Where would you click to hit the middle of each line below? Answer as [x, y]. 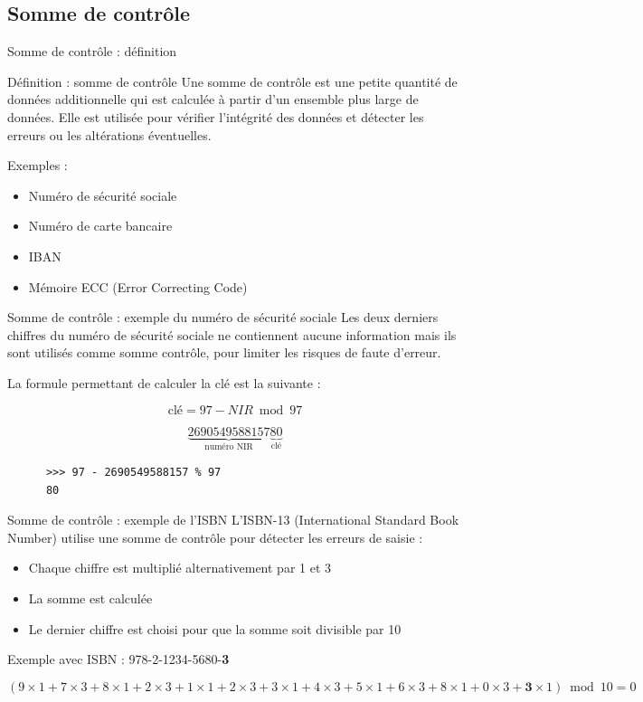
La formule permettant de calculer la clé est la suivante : [164, 382]
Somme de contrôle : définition [92, 51]
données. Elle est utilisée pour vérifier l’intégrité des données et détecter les [216, 116]
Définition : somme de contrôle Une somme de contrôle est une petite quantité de [232, 81]
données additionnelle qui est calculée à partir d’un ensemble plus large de [213, 99]
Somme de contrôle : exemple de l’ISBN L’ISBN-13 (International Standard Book [233, 520]
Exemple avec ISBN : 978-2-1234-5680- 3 [118, 659]
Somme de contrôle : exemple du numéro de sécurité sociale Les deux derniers [223, 317]
